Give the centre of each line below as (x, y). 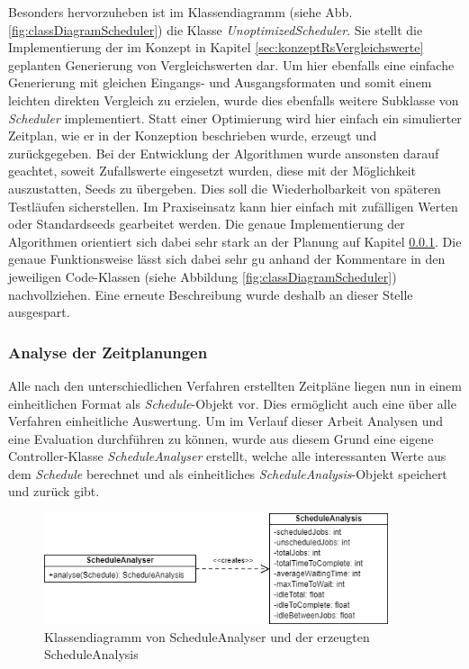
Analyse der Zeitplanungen (108, 352)
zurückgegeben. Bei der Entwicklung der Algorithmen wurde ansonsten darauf (224, 153)
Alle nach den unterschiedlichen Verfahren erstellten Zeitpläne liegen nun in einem (235, 385)
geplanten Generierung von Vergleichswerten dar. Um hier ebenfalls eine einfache (231, 64)
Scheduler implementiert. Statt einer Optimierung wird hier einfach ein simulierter (235, 118)
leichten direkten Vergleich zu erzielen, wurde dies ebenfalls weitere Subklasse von (234, 99)
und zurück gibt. (54, 491)
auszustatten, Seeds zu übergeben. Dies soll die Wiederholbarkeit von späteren (225, 188)
